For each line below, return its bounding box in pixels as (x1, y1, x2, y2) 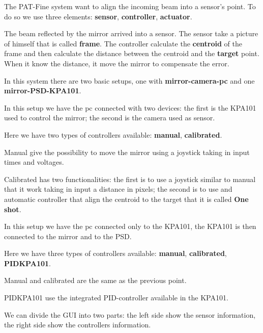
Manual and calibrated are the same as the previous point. (4, 275, 187, 286)
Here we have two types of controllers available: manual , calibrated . (4, 129, 222, 140)
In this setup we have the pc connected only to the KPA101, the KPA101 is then (4, 221, 256, 232)
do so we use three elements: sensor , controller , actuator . (4, 11, 192, 21)
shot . (4, 203, 21, 214)
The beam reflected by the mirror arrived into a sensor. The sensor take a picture (4, 28, 258, 39)
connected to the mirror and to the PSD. (4, 230, 132, 241)
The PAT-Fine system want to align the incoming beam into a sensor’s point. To (4, 1, 256, 11)
